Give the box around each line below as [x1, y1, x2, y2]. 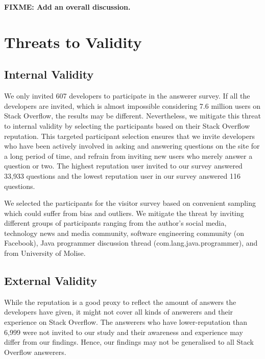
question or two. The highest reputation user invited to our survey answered [4, 160, 243, 171]
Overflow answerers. [4, 346, 66, 357]
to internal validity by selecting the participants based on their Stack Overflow [4, 120, 250, 131]
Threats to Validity [4, 31, 142, 52]
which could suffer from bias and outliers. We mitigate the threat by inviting [4, 207, 244, 218]
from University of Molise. [4, 248, 86, 258]
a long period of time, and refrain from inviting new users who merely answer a [4, 150, 253, 161]
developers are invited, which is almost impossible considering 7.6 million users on [4, 100, 261, 111]
